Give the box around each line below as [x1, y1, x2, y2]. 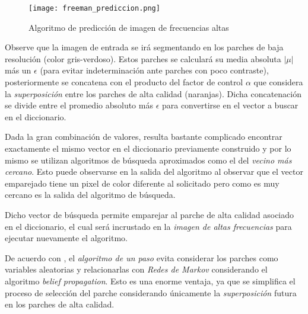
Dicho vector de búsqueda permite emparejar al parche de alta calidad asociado [5, 208, 294, 220]
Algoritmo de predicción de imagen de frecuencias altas [28, 21, 229, 33]
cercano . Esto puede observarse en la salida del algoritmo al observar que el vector [5, 165, 303, 178]
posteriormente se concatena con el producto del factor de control [5, 76, 243, 88]
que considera [253, 76, 303, 88]
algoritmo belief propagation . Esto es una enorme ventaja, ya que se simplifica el [5, 274, 296, 287]
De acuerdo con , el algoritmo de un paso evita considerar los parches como [5, 251, 278, 264]
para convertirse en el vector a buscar [161, 99, 299, 111]
